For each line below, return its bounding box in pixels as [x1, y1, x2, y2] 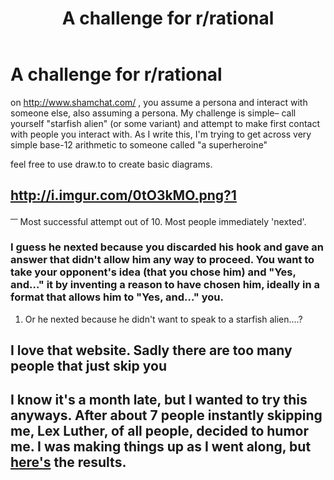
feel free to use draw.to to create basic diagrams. [10, 158, 213, 170]
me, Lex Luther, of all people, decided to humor [10, 423, 309, 440]
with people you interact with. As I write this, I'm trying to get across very [10, 128, 312, 140]
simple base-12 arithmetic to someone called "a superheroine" [10, 138, 268, 151]
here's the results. [10, 454, 127, 471]
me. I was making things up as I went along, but [10, 438, 312, 456]
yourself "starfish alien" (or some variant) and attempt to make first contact [10, 117, 321, 129]
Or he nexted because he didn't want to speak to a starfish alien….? [24, 313, 303, 325]
